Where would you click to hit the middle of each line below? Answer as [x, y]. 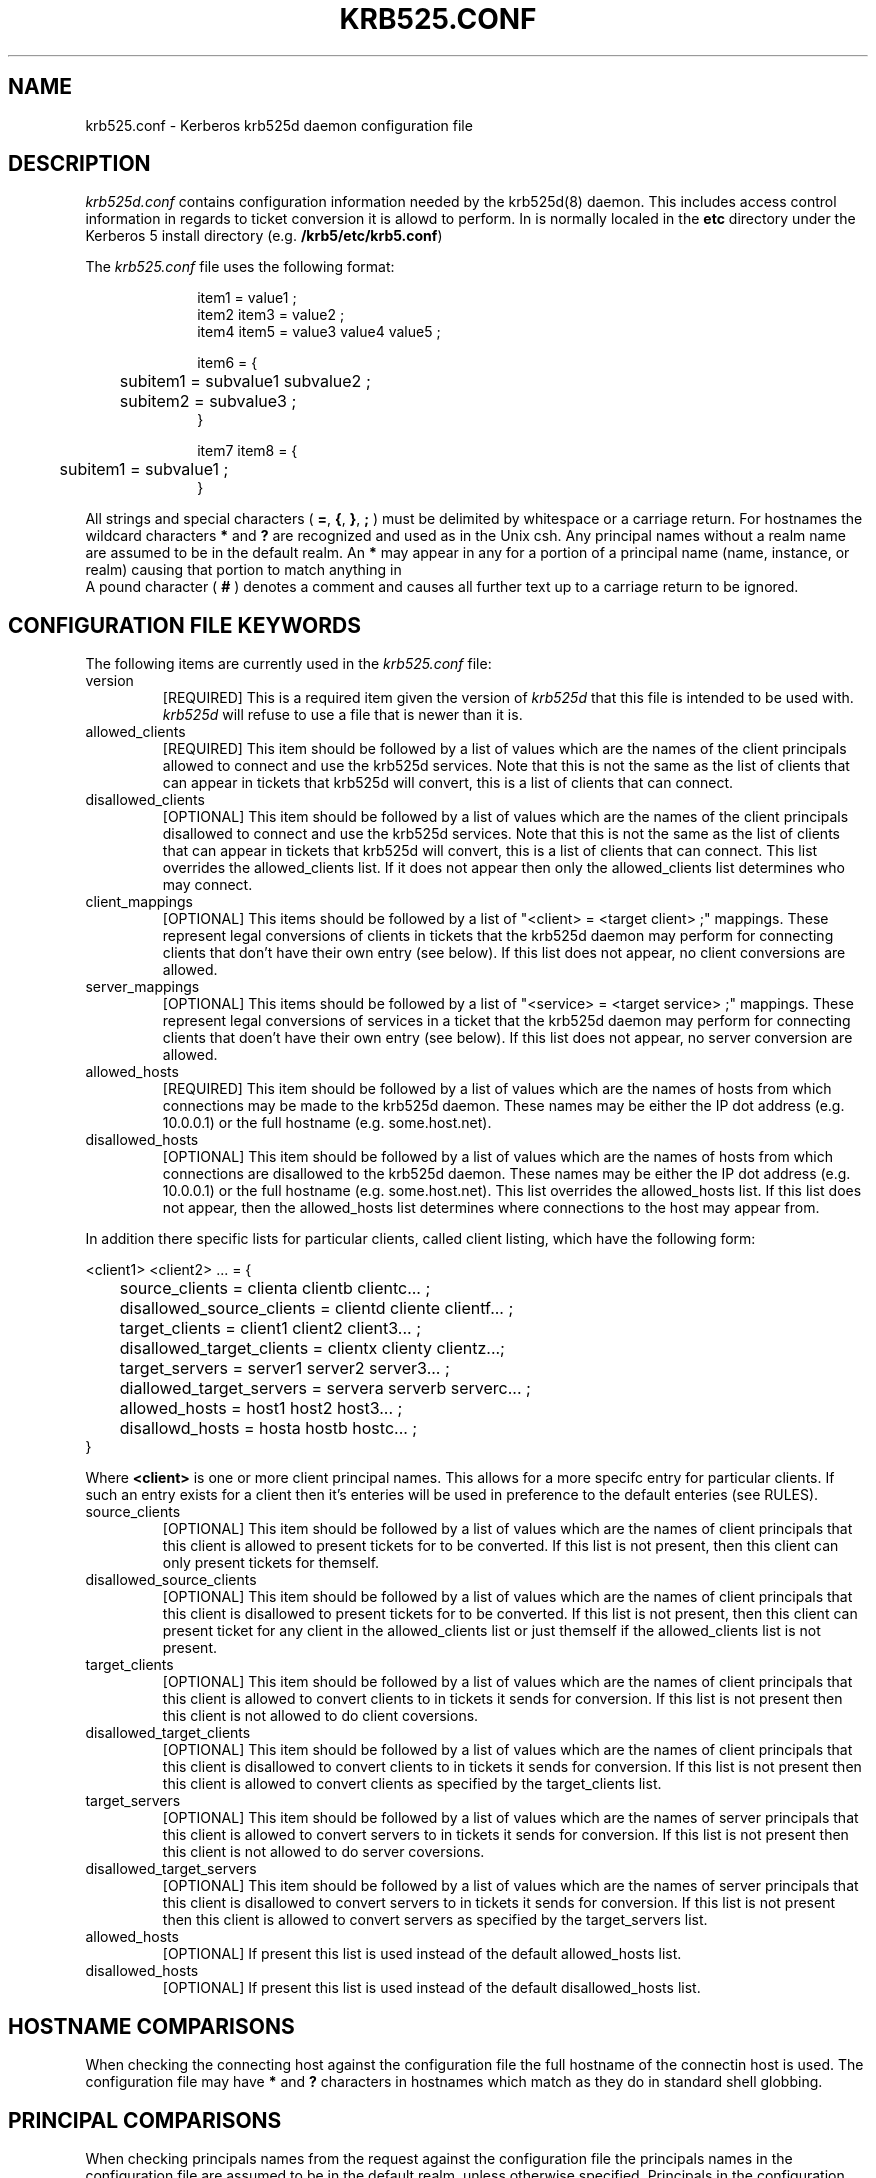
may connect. [207, 885]
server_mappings [142, 987]
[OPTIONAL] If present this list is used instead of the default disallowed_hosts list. [431, 1988]
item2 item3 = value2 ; [271, 315]
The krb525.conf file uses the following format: [240, 267]
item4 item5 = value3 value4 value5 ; [319, 332]
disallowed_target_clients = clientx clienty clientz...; [312, 1348]
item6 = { [227, 363]
